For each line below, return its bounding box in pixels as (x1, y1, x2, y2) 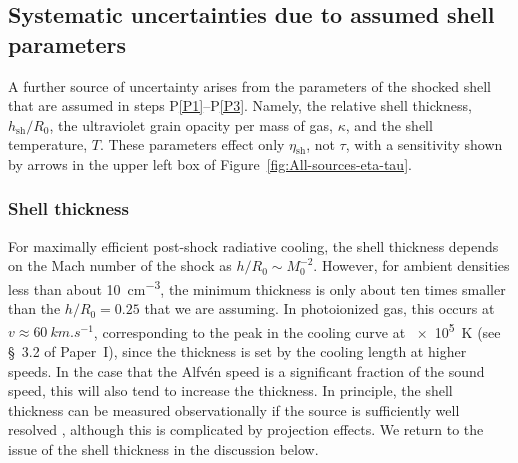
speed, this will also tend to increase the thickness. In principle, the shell (8, 380, 453, 401)
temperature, (8, 134, 88, 155)
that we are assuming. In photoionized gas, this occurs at (144, 298, 495, 319)
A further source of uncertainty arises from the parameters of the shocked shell (8, 75, 491, 96)
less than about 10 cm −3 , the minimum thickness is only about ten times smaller (8, 275, 506, 299)
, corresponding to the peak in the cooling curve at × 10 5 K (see (93, 318, 501, 342)
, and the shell (345, 114, 433, 135)
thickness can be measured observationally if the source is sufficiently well (8, 399, 460, 420)
